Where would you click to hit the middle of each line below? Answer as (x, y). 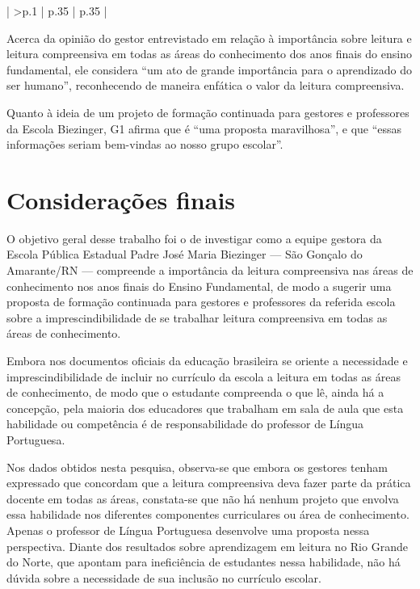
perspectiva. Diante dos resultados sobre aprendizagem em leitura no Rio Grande (207, 546)
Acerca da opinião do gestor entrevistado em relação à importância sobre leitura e (209, 38)
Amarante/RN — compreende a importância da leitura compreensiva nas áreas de (210, 270)
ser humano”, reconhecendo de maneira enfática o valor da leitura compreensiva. (206, 85)
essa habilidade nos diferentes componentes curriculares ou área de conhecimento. (208, 514)
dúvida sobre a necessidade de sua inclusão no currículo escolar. (164, 577)
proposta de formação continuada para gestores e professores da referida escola (201, 302)
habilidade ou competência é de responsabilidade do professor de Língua (185, 424)
